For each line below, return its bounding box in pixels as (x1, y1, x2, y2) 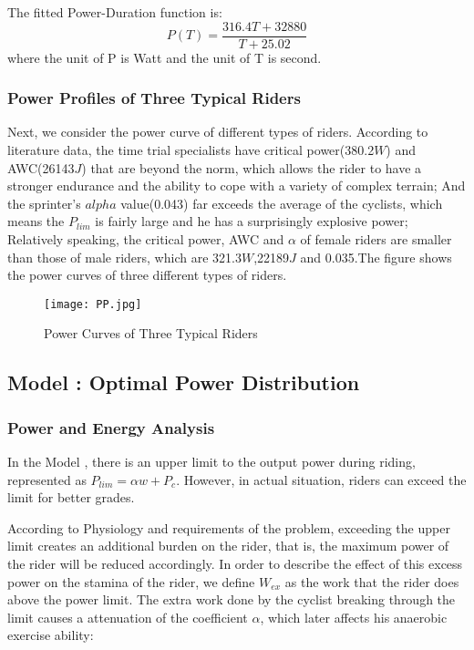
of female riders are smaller (300, 230, 452, 249)
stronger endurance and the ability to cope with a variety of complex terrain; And (7, 176, 466, 195)
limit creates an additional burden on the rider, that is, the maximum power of (7, 536, 449, 555)
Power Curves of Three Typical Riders (44, 324, 258, 343)
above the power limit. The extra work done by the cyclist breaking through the (7, 590, 456, 609)
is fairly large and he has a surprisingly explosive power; (95, 212, 408, 231)
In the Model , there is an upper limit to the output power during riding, (7, 452, 416, 471)
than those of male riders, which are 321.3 (7, 247, 242, 266)
